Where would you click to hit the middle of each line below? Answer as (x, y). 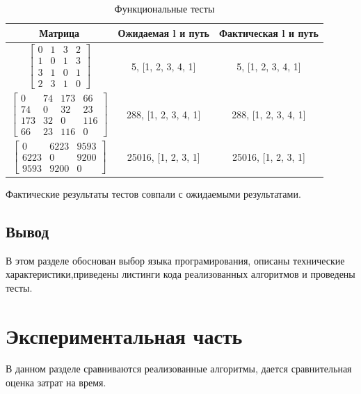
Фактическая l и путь (268, 32)
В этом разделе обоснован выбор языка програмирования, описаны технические (175, 260)
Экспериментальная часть (124, 335)
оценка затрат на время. (56, 383)
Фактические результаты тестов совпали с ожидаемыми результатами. (153, 193)
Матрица (59, 32)
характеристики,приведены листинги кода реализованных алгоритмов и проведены (180, 274)
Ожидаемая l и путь (163, 32)
